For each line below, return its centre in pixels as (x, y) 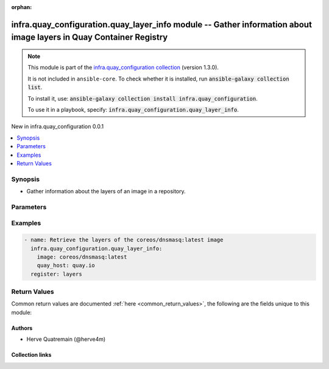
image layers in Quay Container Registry (90, 38)
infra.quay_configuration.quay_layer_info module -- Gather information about (161, 24)
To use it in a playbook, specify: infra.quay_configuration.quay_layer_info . (133, 109)
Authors (22, 328)
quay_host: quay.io (66, 266)
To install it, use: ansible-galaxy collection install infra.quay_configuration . (143, 98)
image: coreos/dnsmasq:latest (82, 257)
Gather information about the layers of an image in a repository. (106, 192)
